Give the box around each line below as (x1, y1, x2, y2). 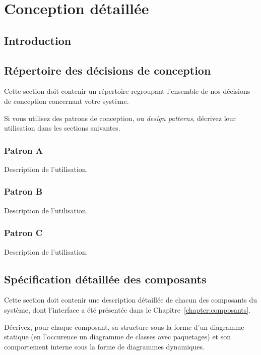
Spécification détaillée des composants (4, 271, 207, 286)
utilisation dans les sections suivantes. (4, 123, 120, 133)
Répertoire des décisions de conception (4, 62, 211, 78)
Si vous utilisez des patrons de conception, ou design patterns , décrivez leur (4, 112, 236, 123)
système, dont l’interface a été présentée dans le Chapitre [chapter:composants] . (4, 304, 251, 315)
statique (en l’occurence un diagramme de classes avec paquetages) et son (4, 331, 231, 342)
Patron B (4, 185, 43, 198)
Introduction (4, 32, 72, 48)
